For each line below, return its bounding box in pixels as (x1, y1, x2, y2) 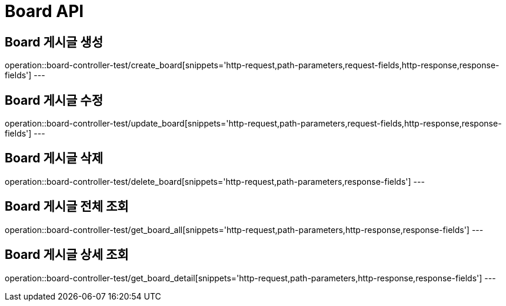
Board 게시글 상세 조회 (5, 247, 129, 262)
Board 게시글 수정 (5, 92, 103, 108)
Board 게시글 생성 (5, 34, 103, 49)
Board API (5, 1, 84, 21)
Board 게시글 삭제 (5, 151, 103, 166)
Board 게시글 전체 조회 (5, 199, 129, 214)
